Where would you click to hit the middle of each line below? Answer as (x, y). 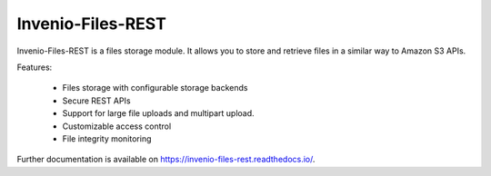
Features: (35, 67)
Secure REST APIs (96, 101)
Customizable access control (117, 126)
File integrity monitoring (107, 138)
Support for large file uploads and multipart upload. (158, 113)
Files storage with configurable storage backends (155, 88)
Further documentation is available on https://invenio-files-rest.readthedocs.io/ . (166, 160)
